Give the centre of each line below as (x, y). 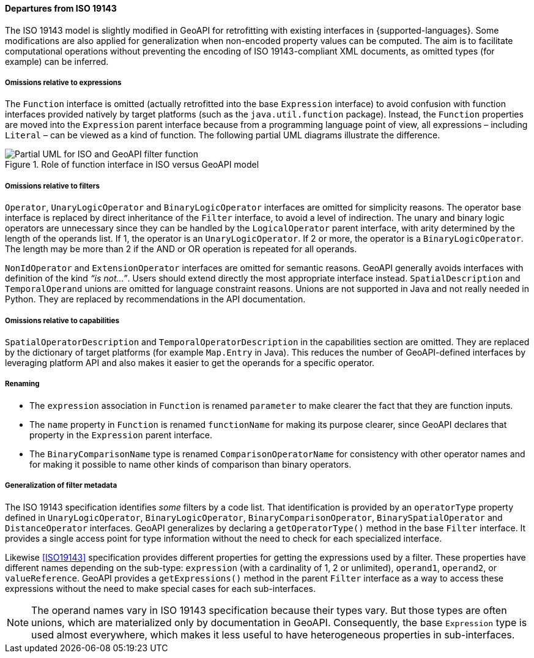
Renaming (22, 384)
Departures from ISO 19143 (61, 8)
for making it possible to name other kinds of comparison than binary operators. (191, 464)
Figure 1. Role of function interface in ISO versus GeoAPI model (132, 165)
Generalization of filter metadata (61, 486)
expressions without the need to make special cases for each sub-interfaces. (160, 588)
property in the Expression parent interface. (121, 435)
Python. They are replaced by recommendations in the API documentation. (155, 299)
